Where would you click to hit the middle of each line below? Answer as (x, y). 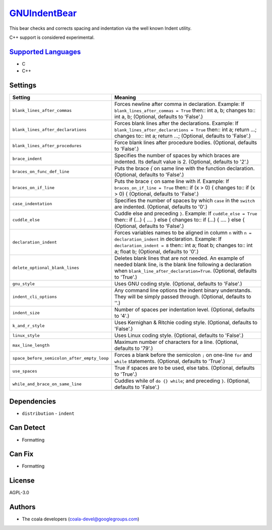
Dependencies (33, 401)
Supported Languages (45, 52)
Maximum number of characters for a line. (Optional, (176, 342)
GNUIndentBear (43, 13)
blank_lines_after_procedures (47, 145)
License (22, 481)
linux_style (26, 335)
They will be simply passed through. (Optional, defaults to (183, 297)
